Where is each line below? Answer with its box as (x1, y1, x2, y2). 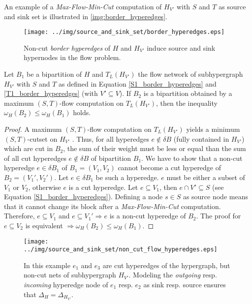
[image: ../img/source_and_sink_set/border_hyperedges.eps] (24, 29, 225, 36)
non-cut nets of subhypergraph (24, 270, 116, 280)
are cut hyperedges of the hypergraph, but (102, 260, 230, 270)
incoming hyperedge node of (24, 279, 108, 290)
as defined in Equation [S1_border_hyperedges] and (59, 78, 217, 89)
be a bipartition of (27, 69, 82, 79)
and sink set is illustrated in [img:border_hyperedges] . (4, 11, 167, 21)
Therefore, (4, 211, 35, 221)
